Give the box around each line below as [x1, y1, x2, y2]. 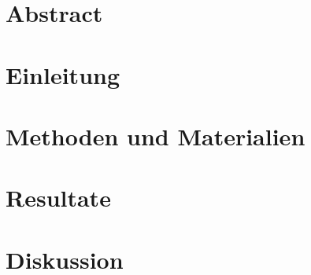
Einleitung [6, 58, 120, 90]
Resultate [6, 181, 111, 214]
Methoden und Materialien [6, 119, 305, 152]
